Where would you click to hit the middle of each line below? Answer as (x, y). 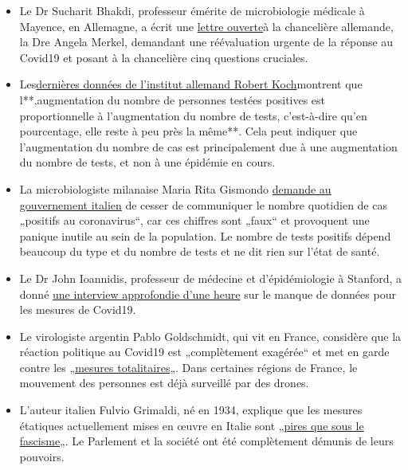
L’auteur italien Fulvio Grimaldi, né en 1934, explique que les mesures (191, 410)
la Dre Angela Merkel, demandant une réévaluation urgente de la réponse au (206, 42)
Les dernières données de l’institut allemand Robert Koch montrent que (191, 84)
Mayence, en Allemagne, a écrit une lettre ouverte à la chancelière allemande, (206, 26)
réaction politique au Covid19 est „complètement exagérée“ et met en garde (204, 352)
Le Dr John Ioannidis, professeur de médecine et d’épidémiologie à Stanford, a (211, 278)
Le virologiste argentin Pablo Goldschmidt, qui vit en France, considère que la (210, 336)
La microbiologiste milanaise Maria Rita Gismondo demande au (175, 188)
